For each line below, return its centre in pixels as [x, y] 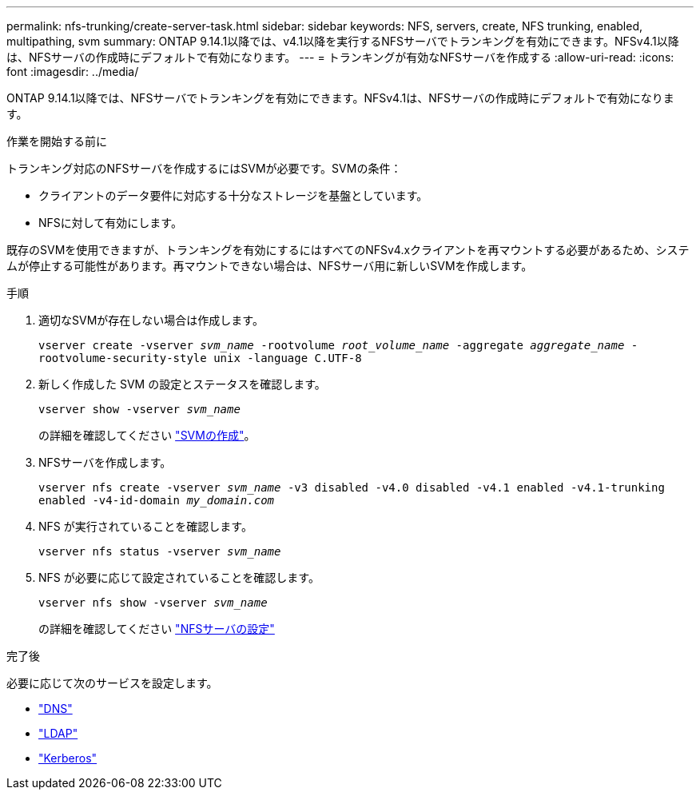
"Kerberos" [68, 758]
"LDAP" [58, 733]
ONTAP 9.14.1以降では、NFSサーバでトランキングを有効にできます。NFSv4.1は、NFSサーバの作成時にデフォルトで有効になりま [340, 98]
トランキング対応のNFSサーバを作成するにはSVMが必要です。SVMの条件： [204, 168]
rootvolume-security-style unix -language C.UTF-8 [200, 358]
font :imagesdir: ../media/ [73, 72]
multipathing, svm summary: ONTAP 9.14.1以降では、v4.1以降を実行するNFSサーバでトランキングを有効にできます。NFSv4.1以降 [343, 41]
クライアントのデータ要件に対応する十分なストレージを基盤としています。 [233, 195]
